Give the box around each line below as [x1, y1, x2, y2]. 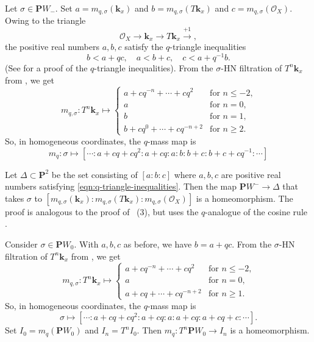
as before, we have [123, 237, 192, 250]
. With [74, 237, 99, 250]
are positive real [221, 168, 281, 180]
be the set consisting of [51, 168, 138, 180]
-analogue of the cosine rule [205, 205, 307, 218]
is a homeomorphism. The [196, 191, 293, 204]
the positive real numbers [5, 40, 100, 53]
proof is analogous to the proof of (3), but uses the [5, 205, 199, 218]
